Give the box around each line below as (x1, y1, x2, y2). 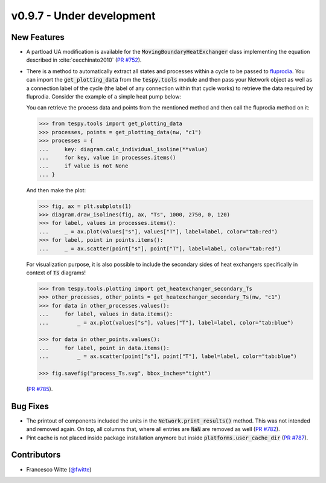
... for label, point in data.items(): (39, 345, 170, 351)
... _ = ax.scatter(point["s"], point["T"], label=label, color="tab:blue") (39, 353, 297, 360)
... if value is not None (39, 163, 129, 169)
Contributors (11, 450, 61, 460)
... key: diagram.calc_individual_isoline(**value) (39, 146, 208, 152)
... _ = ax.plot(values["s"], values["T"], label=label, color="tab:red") (39, 228, 278, 235)
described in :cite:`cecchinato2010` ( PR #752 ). (26, 56, 142, 63)
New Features (11, 32, 65, 42)
